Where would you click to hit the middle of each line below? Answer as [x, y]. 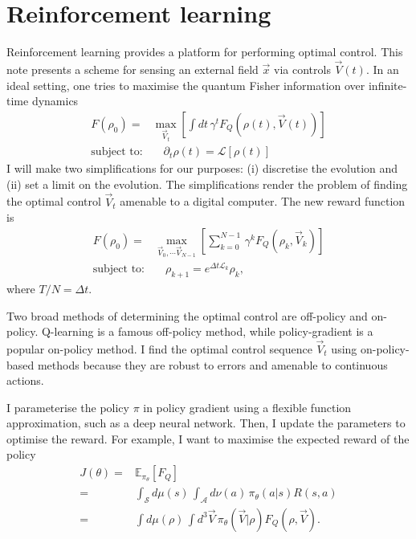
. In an [382, 69]
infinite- [387, 85]
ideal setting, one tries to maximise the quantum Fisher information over [186, 85]
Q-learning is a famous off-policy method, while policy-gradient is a [207, 331]
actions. [25, 380]
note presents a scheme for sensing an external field [133, 69]
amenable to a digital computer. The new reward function [263, 201]
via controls [302, 69]
